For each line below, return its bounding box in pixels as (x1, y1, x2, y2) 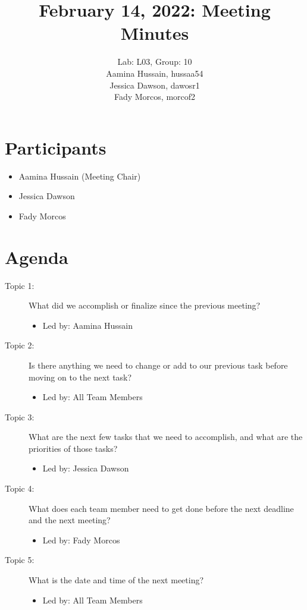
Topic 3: (5, 410, 35, 423)
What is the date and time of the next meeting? (29, 574, 204, 586)
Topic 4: (5, 482, 35, 495)
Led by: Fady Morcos (42, 533, 120, 546)
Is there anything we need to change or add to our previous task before (29, 359, 288, 371)
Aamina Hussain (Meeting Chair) (18, 169, 141, 182)
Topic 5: (5, 554, 35, 566)
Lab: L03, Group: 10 (117, 55, 192, 68)
